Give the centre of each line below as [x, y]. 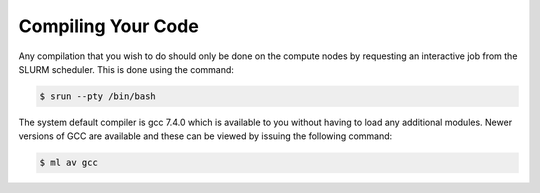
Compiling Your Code [108, 26]
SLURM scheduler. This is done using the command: [126, 69]
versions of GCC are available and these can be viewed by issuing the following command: [205, 136]
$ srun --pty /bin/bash [98, 96]
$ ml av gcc [69, 163]
